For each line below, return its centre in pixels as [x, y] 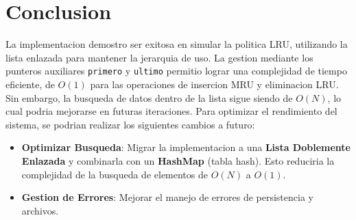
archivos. [40, 210]
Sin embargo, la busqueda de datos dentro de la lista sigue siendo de [149, 97]
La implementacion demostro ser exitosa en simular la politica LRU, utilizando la [177, 44]
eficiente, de [30, 84]
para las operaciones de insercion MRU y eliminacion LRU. [214, 84]
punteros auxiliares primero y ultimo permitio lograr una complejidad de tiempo [176, 71]
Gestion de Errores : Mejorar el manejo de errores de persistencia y [167, 197]
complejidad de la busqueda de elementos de [115, 174]
